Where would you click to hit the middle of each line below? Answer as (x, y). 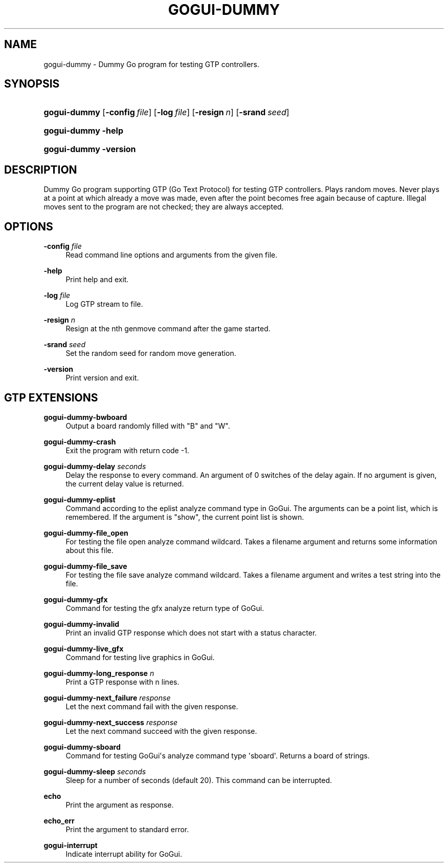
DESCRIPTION (41, 170)
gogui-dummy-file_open (86, 533)
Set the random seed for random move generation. (151, 353)
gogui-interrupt (71, 845)
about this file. (89, 550)
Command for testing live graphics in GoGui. (140, 657)
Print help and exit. (97, 280)
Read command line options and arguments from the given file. (172, 255)
